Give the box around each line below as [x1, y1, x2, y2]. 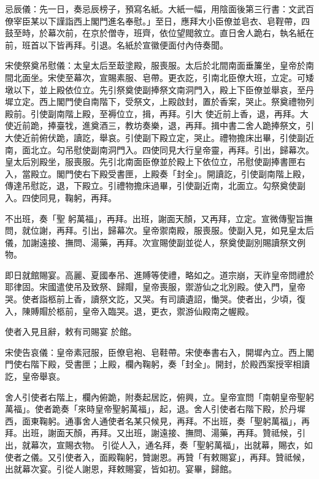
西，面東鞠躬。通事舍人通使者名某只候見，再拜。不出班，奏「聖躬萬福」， [5, 414, 301, 427]
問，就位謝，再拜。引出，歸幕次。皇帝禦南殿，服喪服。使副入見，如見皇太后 [5, 224, 314, 237]
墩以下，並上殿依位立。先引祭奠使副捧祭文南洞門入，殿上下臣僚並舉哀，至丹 [5, 83, 314, 96]
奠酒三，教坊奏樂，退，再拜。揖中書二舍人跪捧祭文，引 [90, 119, 314, 132]
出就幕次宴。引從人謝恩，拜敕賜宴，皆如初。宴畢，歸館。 [5, 462, 237, 475]
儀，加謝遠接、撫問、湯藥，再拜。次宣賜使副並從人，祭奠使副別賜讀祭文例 [5, 236, 306, 248]
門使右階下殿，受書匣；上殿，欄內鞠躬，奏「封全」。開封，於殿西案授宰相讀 [5, 358, 310, 370]
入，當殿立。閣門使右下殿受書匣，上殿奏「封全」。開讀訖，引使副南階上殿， [5, 167, 310, 180]
